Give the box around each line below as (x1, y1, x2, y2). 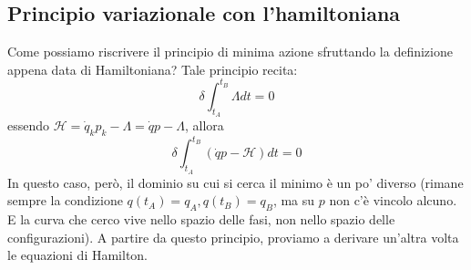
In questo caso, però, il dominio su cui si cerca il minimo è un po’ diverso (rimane (7, 172, 464, 192)
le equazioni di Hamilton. (7, 245, 148, 265)
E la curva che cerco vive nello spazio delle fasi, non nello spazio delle (7, 209, 395, 228)
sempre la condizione (7, 191, 123, 210)
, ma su (272, 191, 315, 210)
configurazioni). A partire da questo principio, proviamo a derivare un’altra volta (7, 227, 459, 246)
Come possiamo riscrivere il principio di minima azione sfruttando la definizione (7, 42, 453, 61)
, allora (185, 116, 224, 135)
